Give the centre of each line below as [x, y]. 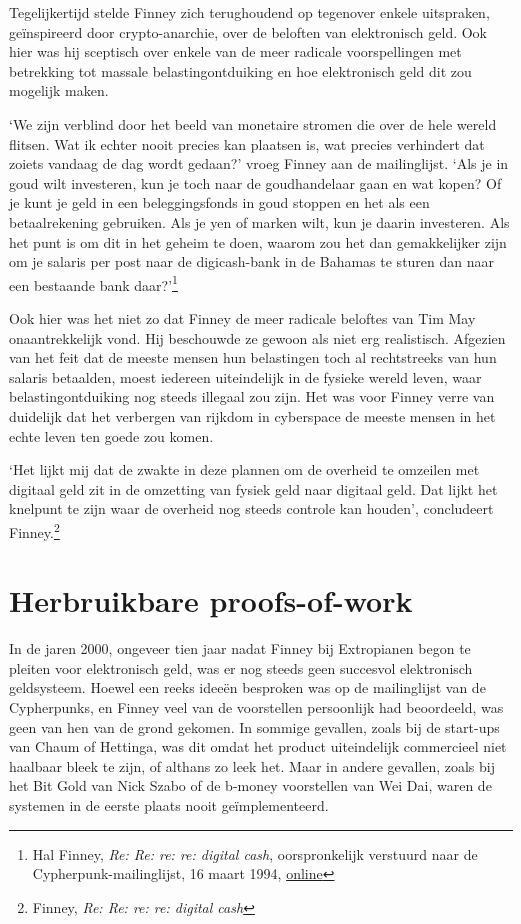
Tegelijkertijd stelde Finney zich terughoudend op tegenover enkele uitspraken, [249, 12]
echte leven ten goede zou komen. [111, 435]
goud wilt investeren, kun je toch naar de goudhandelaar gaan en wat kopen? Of [255, 182]
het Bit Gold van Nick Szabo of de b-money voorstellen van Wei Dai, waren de [250, 785]
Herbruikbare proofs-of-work [211, 600]
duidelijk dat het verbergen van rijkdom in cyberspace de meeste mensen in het [252, 415]
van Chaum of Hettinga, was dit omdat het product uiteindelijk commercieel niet [258, 746]
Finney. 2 [34, 530]
